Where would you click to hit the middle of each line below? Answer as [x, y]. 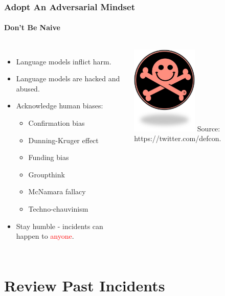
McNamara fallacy [57, 191]
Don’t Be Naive [32, 27]
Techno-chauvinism [58, 208]
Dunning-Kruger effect [63, 140]
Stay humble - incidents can [60, 226]
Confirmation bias [57, 123]
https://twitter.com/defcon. [178, 138]
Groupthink [47, 174]
